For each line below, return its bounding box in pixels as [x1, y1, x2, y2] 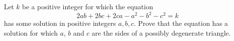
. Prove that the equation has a [133, 18, 228, 28]
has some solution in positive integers [4, 18, 116, 28]
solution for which [4, 27, 58, 38]
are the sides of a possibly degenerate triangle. [92, 27, 231, 38]
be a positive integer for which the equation [22, 1, 153, 11]
